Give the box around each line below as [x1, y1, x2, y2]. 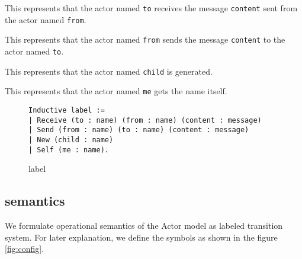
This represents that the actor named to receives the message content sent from [5, 2, 298, 14]
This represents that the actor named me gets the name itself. [5, 85, 227, 97]
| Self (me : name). [28, 145, 110, 154]
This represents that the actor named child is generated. [5, 65, 213, 77]
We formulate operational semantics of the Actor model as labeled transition [5, 219, 283, 232]
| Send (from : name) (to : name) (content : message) [28, 126, 249, 135]
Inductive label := [28, 105, 105, 114]
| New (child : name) [28, 135, 114, 144]
